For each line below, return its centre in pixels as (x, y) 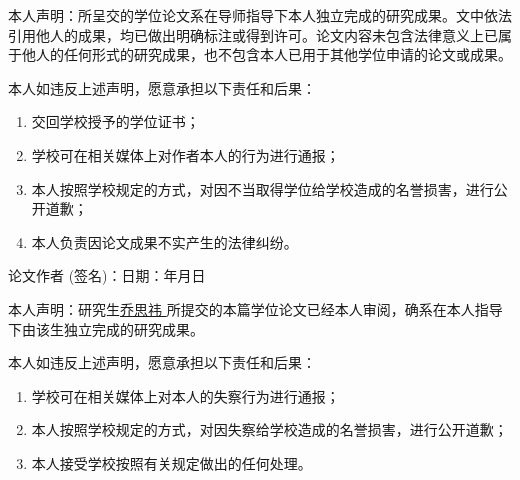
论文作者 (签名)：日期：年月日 (107, 275)
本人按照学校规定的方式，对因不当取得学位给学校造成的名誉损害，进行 (262, 188)
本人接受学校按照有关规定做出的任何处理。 (171, 462)
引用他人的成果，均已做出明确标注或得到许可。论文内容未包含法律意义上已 (253, 34)
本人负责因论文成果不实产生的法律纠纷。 (164, 241)
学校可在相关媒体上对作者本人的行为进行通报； (185, 154)
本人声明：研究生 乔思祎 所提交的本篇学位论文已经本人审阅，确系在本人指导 (255, 308)
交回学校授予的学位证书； (115, 121)
